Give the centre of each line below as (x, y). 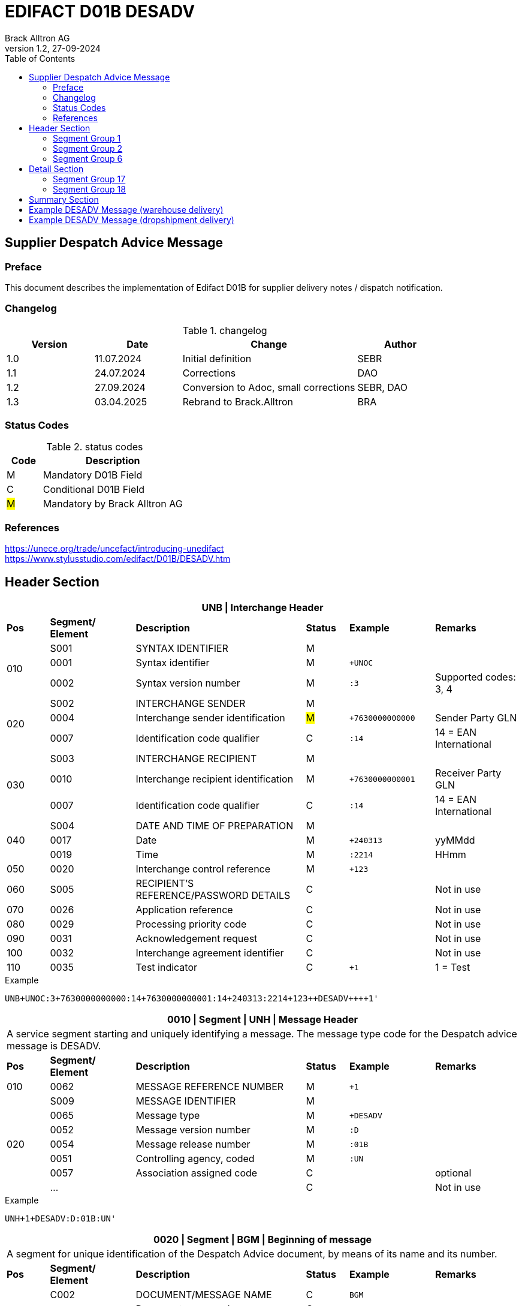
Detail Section (56, 168)
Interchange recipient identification (215, 779)
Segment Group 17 (89, 179)
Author (400, 344)
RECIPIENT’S (165, 884)
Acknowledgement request (197, 939)
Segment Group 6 (88, 158)
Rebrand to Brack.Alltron (238, 401)
